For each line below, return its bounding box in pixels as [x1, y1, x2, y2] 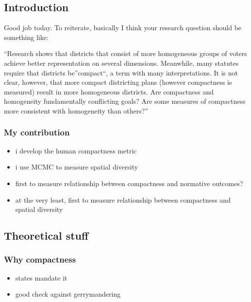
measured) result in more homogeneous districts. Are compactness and [4, 86, 214, 96]
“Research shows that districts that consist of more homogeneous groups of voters [4, 48, 247, 58]
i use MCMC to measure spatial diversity [15, 162, 138, 172]
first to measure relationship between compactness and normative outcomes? [15, 178, 243, 188]
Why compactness [4, 253, 76, 265]
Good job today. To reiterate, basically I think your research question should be [4, 22, 242, 33]
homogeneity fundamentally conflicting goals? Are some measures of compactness [4, 96, 246, 106]
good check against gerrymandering [15, 289, 121, 299]
